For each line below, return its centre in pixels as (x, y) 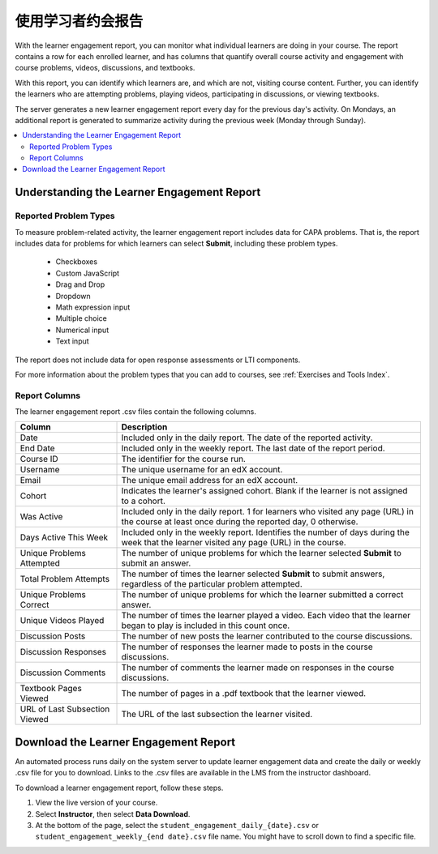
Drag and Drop (80, 284)
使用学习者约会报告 (79, 21)
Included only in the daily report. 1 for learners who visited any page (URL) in (267, 512)
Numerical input (82, 330)
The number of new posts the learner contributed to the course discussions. (267, 636)
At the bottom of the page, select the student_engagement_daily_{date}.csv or (177, 825)
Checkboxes (76, 262)
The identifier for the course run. (184, 459)
